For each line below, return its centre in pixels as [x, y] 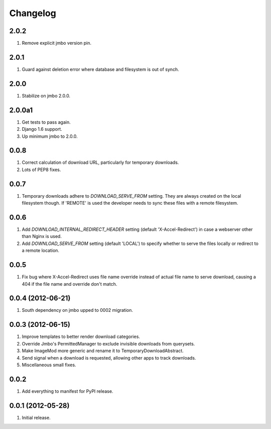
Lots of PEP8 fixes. [41, 169]
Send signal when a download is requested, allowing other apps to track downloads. [109, 358]
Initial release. [36, 417]
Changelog [33, 13]
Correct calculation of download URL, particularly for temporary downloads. [100, 162]
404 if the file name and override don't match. [70, 284]
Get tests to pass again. [46, 122]
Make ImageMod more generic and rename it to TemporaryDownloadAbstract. [103, 351]
